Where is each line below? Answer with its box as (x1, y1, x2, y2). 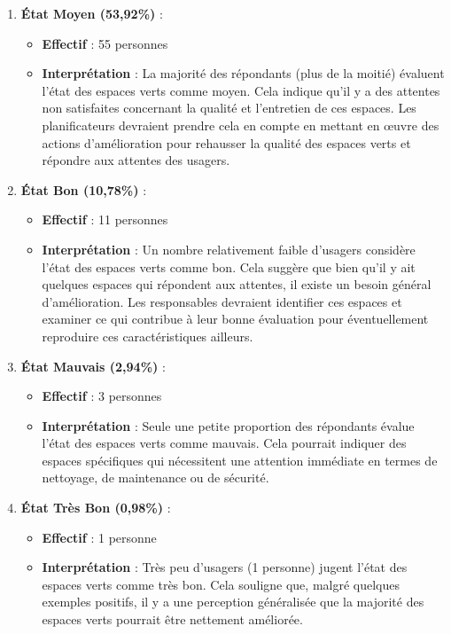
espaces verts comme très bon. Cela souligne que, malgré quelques (42, 575, 400, 593)
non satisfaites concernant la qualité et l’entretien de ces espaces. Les (42, 98, 416, 117)
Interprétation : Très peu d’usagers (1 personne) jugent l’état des (42, 558, 408, 576)
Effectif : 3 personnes (42, 387, 162, 405)
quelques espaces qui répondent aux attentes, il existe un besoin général (42, 275, 432, 294)
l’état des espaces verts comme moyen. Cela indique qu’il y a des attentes (42, 81, 440, 99)
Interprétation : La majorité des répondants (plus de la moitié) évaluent (42, 64, 445, 82)
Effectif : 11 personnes (42, 210, 168, 229)
